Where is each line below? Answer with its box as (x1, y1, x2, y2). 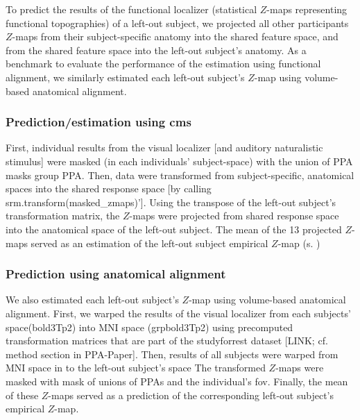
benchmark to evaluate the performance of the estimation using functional (6, 56, 321, 71)
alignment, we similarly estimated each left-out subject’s (6, 69, 245, 84)
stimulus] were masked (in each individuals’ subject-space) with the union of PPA (6, 153, 353, 168)
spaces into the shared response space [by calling (6, 181, 212, 196)
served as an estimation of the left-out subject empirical (31, 235, 268, 250)
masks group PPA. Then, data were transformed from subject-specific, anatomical (6, 167, 354, 182)
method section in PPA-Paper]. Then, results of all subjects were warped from (6, 346, 338, 361)
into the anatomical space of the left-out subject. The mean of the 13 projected (6, 221, 342, 236)
